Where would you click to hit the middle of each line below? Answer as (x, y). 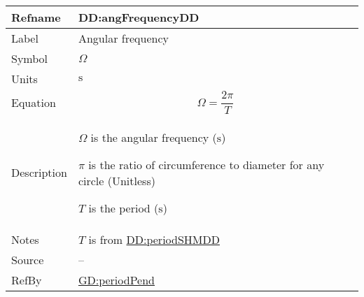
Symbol (30, 58)
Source (28, 259)
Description (39, 173)
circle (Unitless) (117, 180)
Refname (36, 17)
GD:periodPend (117, 280)
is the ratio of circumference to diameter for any (206, 164)
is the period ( (124, 208)
